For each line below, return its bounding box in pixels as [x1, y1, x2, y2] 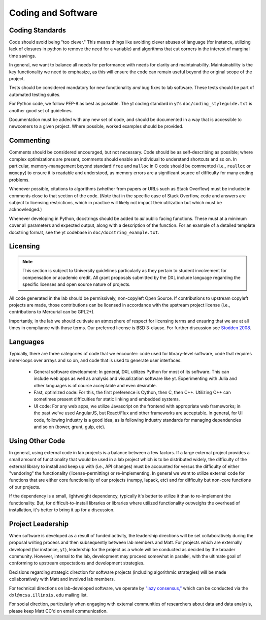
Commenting [9, 136, 50, 145]
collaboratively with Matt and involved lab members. [9, 576, 115, 582]
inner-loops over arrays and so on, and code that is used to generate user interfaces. [9, 357, 182, 364]
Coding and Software [9, 7, 98, 18]
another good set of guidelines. [9, 107, 73, 113]
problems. [9, 177, 30, 183]
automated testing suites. [9, 92, 61, 97]
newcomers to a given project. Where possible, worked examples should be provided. [9, 124, 184, 129]
